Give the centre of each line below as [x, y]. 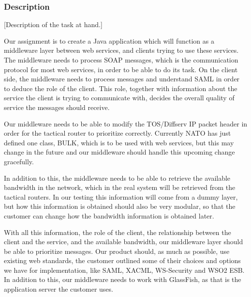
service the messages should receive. [57, 107]
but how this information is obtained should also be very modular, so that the [120, 206]
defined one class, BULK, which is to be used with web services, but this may [119, 142]
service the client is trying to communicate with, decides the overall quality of [119, 98]
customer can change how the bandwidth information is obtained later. [109, 215]
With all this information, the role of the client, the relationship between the [118, 232]
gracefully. [19, 161]
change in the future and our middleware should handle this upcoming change [119, 152]
